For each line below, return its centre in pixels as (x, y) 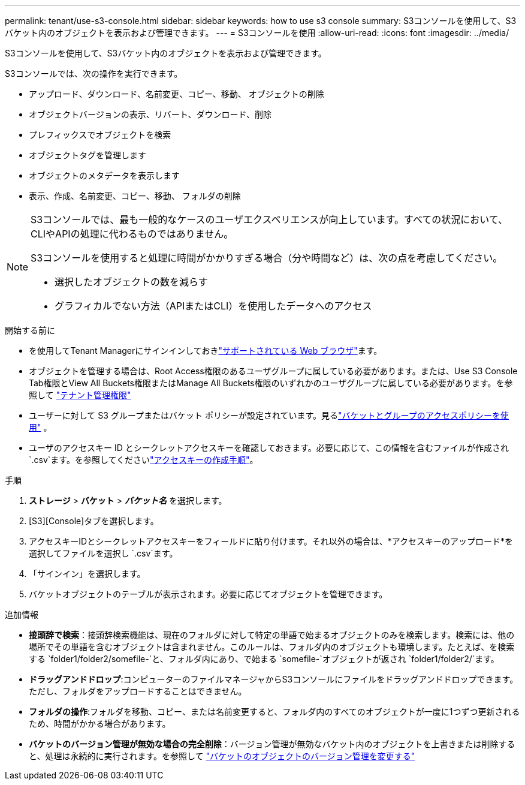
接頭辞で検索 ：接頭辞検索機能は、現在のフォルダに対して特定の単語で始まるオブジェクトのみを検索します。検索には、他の (272, 635)
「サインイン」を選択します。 (87, 574)
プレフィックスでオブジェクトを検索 (100, 135)
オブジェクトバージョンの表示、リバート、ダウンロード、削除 (150, 114)
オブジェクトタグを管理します (87, 155)
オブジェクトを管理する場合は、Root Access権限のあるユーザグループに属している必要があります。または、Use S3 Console (273, 371)
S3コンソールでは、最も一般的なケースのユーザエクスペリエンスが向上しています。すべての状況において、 (269, 219)
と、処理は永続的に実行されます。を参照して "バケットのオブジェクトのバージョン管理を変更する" (222, 756)
